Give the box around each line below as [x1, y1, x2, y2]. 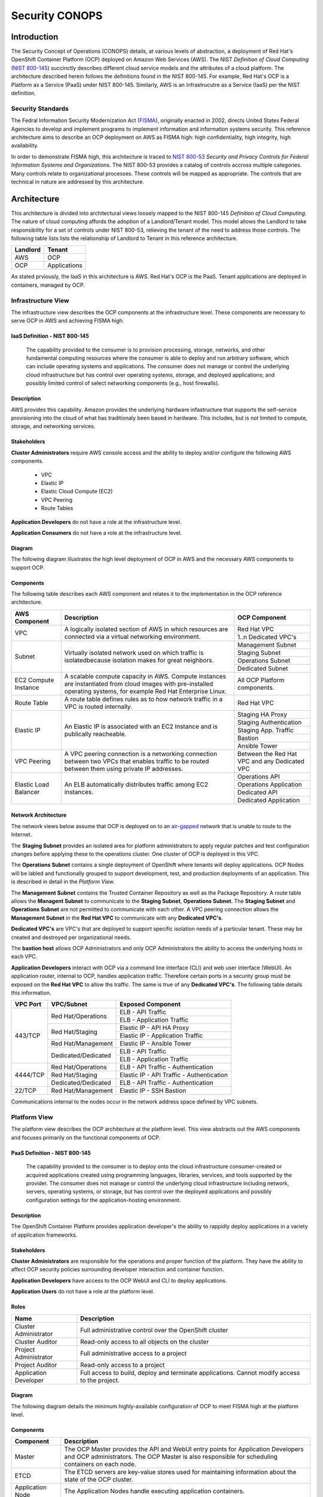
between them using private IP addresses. [64, 764, 184, 772]
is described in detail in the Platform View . [11, 878, 115, 886]
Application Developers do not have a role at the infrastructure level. [11, 518, 182, 525]
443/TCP [14, 1032, 41, 1040]
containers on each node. [64, 1460, 137, 1468]
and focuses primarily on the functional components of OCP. [11, 1134, 161, 1141]
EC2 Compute [14, 675, 54, 684]
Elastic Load [14, 780, 49, 789]
